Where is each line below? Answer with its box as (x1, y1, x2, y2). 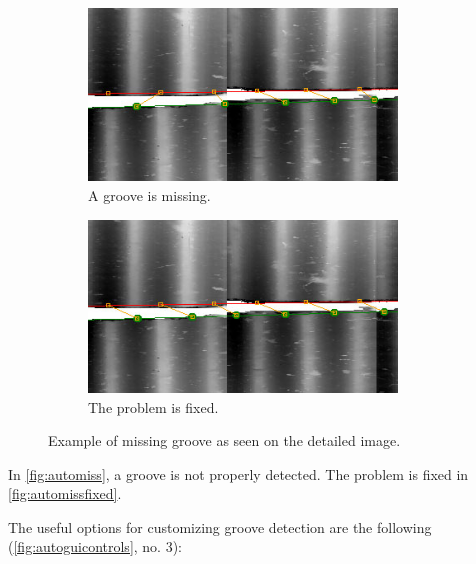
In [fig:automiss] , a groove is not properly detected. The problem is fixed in (8, 463, 469, 484)
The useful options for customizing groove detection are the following (8, 516, 432, 537)
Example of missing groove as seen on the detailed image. (48, 430, 401, 451)
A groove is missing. (88, 184, 211, 205)
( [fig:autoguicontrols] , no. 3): (8, 536, 183, 557)
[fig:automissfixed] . (8, 483, 122, 504)
